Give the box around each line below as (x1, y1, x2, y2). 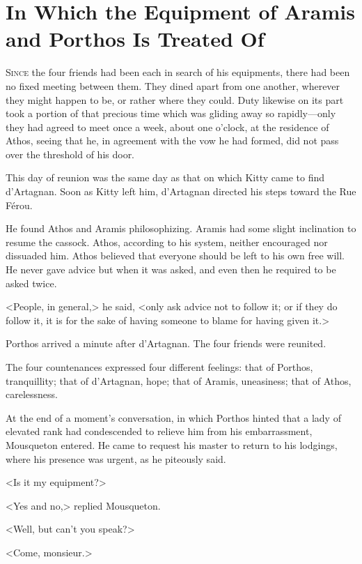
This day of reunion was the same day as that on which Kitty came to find (6, 170, 325, 185)
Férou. (6, 197, 33, 212)
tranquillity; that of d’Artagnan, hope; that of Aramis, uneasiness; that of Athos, (6, 373, 352, 388)
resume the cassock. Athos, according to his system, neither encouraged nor (6, 234, 328, 249)
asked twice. (6, 275, 57, 290)
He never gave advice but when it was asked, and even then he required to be (6, 262, 336, 277)
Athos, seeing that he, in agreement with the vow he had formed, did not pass (6, 133, 339, 148)
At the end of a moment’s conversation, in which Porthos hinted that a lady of (6, 410, 341, 425)
